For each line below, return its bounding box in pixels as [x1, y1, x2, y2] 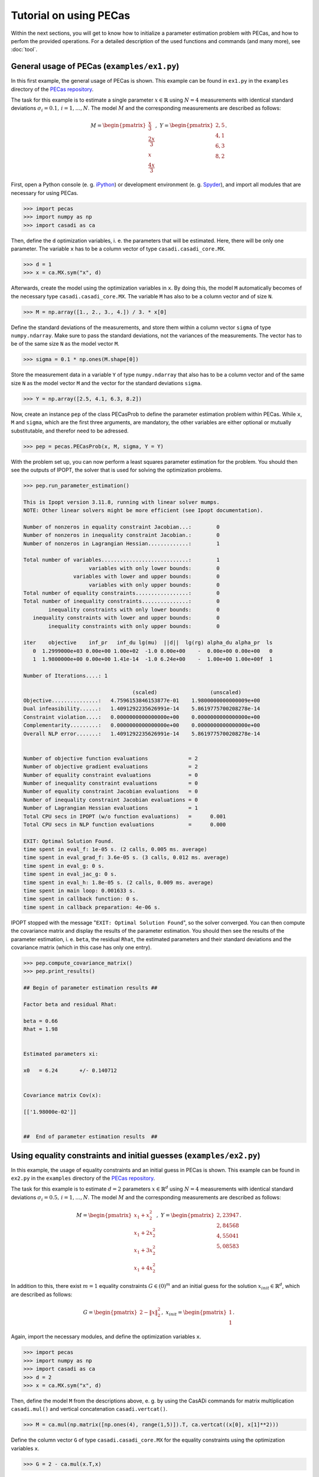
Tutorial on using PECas [11, 9, 131, 22]
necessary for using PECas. [11, 189, 79, 196]
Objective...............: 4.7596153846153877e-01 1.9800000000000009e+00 [23, 697, 261, 704]
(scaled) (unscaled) [132, 689, 242, 695]
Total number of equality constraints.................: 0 [23, 590, 220, 596]
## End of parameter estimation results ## [23, 1133, 158, 1140]
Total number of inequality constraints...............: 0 [23, 598, 220, 605]
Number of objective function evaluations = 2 [23, 755, 198, 762]
